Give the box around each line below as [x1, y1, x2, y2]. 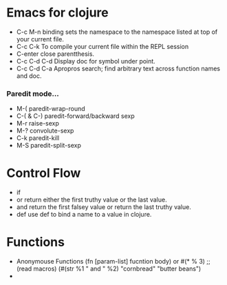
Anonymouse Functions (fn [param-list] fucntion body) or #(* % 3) [16, 257, 206, 266]
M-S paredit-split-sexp [16, 141, 82, 150]
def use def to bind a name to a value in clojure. [16, 210, 152, 219]
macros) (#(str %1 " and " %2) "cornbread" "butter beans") [33, 264, 202, 273]
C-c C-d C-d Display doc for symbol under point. [16, 57, 155, 65]
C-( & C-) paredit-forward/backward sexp [16, 112, 135, 120]
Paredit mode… [6, 88, 59, 98]
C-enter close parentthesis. [16, 50, 94, 58]
